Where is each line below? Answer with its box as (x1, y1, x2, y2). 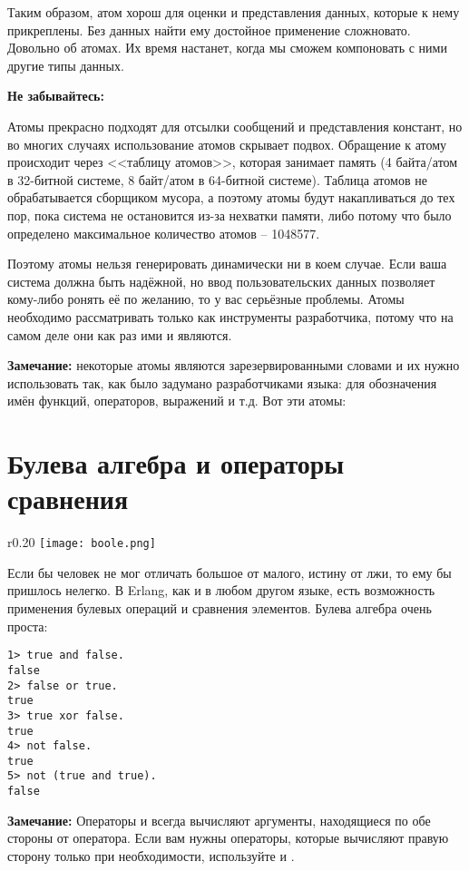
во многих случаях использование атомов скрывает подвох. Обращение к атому (7, 134, 447, 153)
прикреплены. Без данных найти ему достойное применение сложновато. (7, 20, 411, 39)
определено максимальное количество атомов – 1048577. (7, 223, 320, 242)
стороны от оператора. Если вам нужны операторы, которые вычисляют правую (7, 828, 449, 847)
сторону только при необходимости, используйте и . (7, 846, 295, 865)
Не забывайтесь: (7, 86, 104, 105)
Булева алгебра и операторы (7, 445, 345, 482)
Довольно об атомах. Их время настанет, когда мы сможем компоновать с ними (7, 38, 447, 57)
